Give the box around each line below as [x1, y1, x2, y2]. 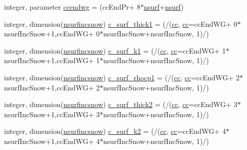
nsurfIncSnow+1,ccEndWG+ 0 [4, 28, 100, 39]
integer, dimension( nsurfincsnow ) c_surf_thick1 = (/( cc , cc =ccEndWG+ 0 [4, 18, 237, 29]
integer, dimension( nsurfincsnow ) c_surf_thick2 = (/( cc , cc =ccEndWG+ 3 [4, 99, 237, 110]
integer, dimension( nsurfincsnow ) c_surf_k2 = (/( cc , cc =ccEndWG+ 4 [4, 126, 226, 136]
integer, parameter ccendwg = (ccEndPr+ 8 [4, 2, 141, 12]
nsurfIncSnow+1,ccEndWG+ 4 [4, 135, 100, 146]
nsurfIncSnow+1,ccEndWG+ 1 [4, 55, 100, 66]
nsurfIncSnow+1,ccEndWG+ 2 [4, 82, 100, 92]
